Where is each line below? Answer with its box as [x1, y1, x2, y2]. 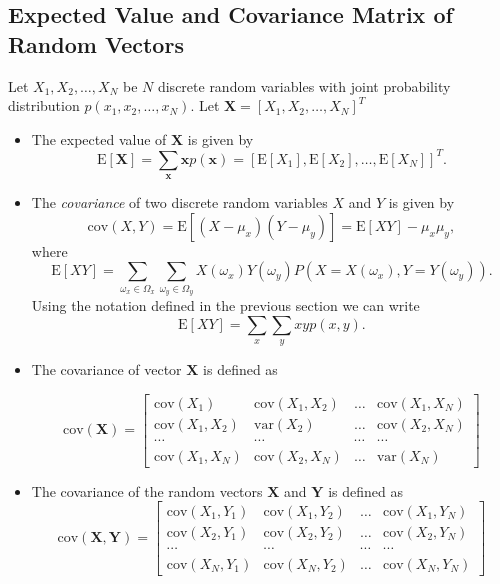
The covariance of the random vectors [31, 480, 263, 501]
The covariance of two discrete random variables [31, 192, 328, 213]
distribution [8, 95, 80, 116]
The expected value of [31, 128, 167, 149]
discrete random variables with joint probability [157, 75, 451, 96]
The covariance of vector [31, 359, 182, 380]
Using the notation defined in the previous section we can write [31, 295, 420, 316]
